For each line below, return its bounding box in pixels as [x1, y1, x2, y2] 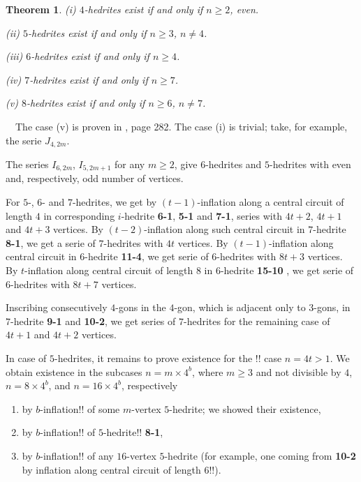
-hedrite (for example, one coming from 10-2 [164, 448, 356, 462]
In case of [6, 351, 47, 365]
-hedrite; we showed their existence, [169, 401, 321, 416]
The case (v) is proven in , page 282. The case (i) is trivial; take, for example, [15, 119, 348, 133]
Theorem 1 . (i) [6, 2, 76, 16]
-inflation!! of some [40, 401, 120, 416]
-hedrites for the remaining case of [183, 313, 330, 328]
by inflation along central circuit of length [22, 462, 201, 476]
